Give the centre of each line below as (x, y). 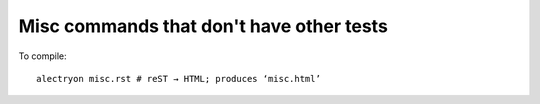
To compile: (42, 56)
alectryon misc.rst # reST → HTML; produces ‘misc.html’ (179, 78)
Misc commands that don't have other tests (203, 26)
